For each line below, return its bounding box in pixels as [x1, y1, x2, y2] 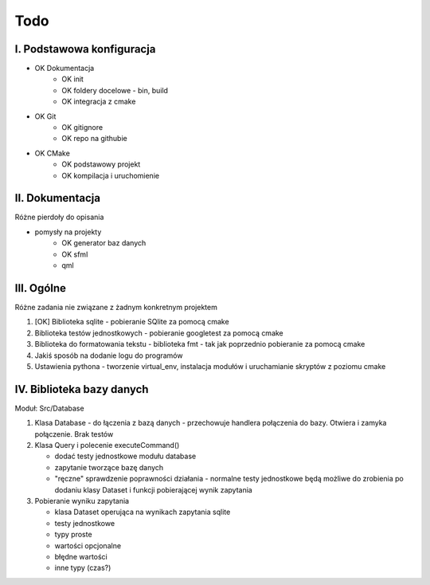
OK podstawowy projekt [61, 159, 141, 169]
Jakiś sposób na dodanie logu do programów [34, 351, 183, 360]
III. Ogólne [14, 281, 67, 295]
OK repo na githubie [61, 134, 127, 143]
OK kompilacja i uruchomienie [61, 171, 159, 180]
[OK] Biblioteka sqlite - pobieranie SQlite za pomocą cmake [34, 317, 230, 327]
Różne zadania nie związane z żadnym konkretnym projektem [14, 302, 218, 312]
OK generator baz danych [61, 238, 147, 248]
